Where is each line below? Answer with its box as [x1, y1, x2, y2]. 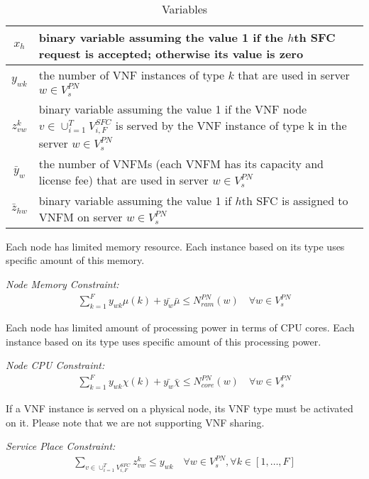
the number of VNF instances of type [38, 67, 225, 83]
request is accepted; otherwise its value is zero [38, 45, 304, 62]
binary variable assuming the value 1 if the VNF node [38, 100, 307, 117]
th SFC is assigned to [241, 192, 348, 209]
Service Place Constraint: [6, 439, 116, 453]
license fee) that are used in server [38, 171, 209, 188]
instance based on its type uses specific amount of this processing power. [6, 334, 321, 348]
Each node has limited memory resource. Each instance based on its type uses [6, 238, 345, 253]
